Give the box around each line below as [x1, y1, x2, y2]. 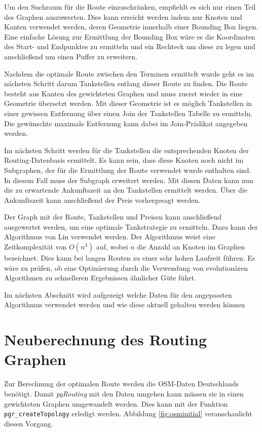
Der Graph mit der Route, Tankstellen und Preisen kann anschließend [4, 211, 222, 222]
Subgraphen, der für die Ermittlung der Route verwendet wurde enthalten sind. [4, 164, 251, 175]
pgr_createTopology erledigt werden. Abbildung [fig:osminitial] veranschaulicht [4, 408, 252, 419]
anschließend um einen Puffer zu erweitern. [4, 51, 137, 61]
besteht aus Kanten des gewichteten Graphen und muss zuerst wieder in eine [4, 88, 243, 98]
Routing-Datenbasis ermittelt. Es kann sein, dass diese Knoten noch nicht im [4, 155, 244, 165]
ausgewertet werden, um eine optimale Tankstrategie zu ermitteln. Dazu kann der [4, 221, 258, 232]
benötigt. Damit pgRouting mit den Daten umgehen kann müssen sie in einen [4, 388, 244, 399]
